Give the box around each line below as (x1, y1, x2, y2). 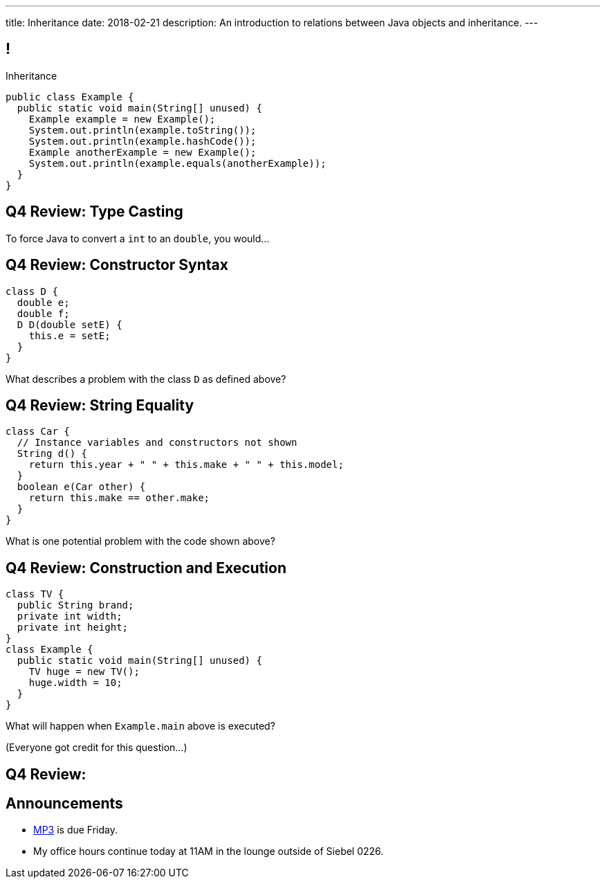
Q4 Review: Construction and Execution (6, 559, 286, 577)
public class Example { (6, 91, 134, 102)
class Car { (6, 426, 70, 438)
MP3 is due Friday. (33, 824, 118, 836)
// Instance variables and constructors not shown (17, 437, 297, 449)
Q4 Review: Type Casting (6, 203, 183, 221)
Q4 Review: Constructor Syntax (6, 256, 228, 274)
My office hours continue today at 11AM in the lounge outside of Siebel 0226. (33, 845, 384, 858)
